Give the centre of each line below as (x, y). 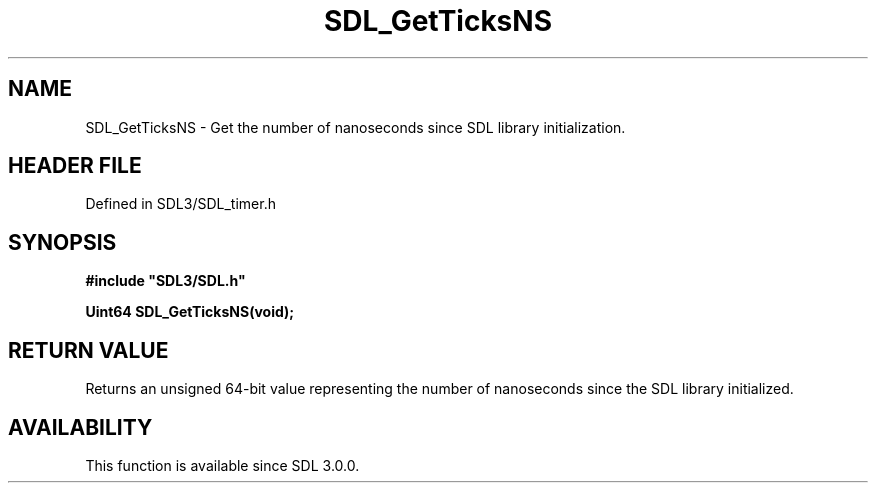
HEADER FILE (75, 166)
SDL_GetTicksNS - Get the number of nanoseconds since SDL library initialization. (355, 127)
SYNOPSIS (62, 242)
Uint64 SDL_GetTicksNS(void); (190, 312)
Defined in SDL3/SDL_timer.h (180, 204)
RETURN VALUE (88, 350)
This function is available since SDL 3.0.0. (222, 465)
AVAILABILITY (80, 427)
